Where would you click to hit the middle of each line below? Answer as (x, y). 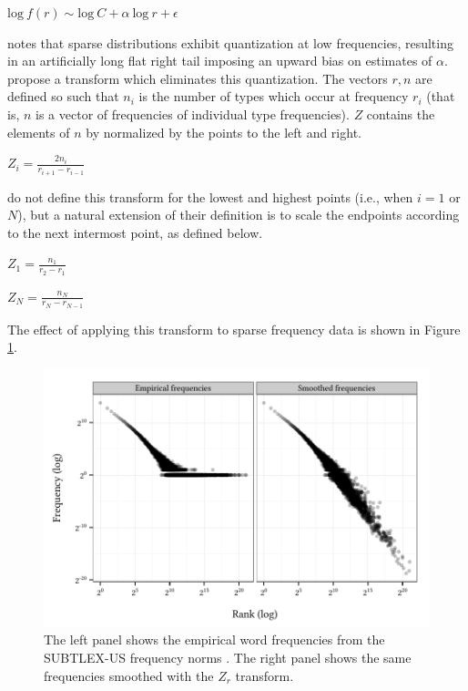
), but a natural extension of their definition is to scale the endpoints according (239, 215)
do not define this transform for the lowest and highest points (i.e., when (210, 196)
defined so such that (63, 96)
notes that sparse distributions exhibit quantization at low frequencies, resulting (230, 42)
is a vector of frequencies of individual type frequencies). (193, 113)
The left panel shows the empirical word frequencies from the (214, 639)
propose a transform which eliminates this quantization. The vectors (198, 78)
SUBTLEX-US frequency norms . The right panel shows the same (228, 657)
